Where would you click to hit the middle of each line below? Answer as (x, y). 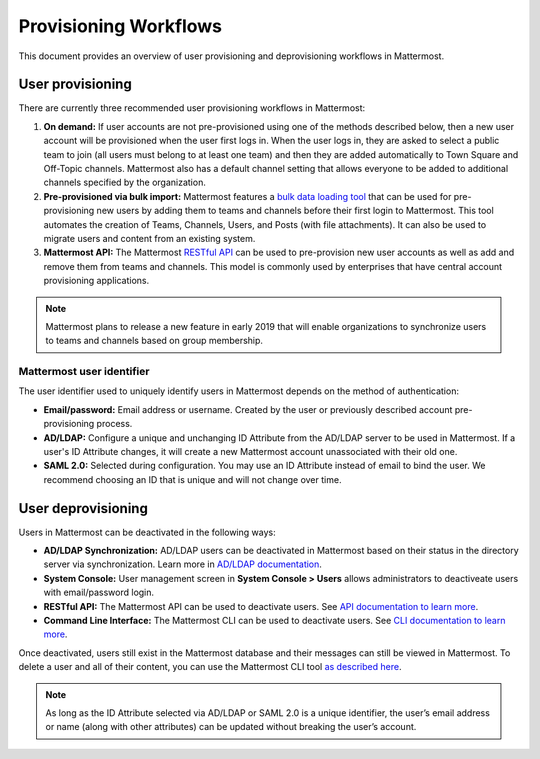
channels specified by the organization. (125, 182)
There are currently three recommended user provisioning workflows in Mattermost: (192, 108)
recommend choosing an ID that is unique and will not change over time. (192, 479)
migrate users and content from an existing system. (149, 238)
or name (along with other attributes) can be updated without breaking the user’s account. (231, 727)
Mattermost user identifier (84, 372)
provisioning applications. (96, 281)
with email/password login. (99, 592)
